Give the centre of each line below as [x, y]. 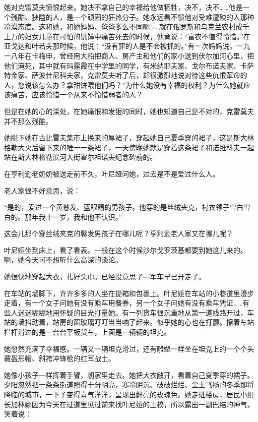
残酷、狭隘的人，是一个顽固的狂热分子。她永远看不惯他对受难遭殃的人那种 [132, 17]
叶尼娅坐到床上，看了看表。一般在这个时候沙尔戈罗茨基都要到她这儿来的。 [126, 250]
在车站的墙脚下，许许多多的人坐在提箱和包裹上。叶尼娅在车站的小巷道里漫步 [129, 293]
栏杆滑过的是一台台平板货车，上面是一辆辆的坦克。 [87, 332]
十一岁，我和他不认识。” [84, 216]
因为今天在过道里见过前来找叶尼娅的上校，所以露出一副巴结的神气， [143, 404]
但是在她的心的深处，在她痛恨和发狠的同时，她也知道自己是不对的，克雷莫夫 [129, 111]
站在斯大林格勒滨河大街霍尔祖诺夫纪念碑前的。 [80, 157]
